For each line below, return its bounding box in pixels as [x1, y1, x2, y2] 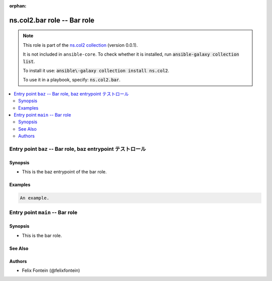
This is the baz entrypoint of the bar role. [22, 169, 107, 175]
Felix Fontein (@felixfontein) [22, 267, 80, 273]
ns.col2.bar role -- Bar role [9, 16, 95, 25]
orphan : [9, 3, 27, 9]
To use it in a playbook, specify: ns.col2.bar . [23, 77, 121, 83]
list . [23, 58, 35, 64]
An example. [20, 195, 50, 201]
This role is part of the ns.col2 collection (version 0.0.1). [23, 42, 138, 48]
